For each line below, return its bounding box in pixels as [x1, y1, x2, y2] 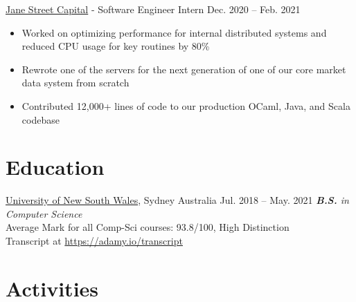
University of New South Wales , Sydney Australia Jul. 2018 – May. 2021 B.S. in [6, 193, 349, 207]
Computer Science [6, 206, 82, 220]
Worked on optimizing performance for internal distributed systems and [21, 25, 327, 39]
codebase [21, 112, 60, 126]
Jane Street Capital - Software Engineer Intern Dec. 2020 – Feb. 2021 [6, 2, 301, 16]
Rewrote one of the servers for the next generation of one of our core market [21, 62, 346, 76]
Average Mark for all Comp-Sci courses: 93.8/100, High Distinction [6, 220, 290, 234]
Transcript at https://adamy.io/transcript [6, 234, 183, 248]
